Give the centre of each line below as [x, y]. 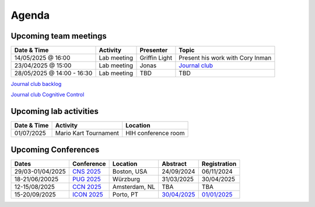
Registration [219, 164]
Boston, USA [130, 171]
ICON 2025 [87, 194]
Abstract [174, 164]
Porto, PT [125, 194]
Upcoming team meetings [59, 36]
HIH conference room [155, 133]
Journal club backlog [36, 84]
